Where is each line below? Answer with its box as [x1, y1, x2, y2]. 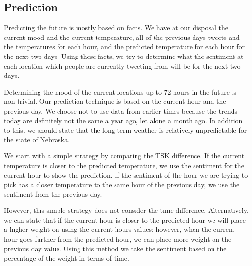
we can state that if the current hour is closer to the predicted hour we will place [4, 214, 246, 225]
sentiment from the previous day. [4, 189, 102, 199]
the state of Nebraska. [4, 134, 70, 144]
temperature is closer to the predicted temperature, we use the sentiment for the [4, 160, 244, 170]
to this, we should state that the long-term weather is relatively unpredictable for [4, 125, 247, 135]
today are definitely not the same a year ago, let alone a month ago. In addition [4, 115, 243, 125]
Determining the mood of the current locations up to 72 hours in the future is [4, 86, 237, 96]
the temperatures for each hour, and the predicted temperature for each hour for [4, 41, 245, 52]
